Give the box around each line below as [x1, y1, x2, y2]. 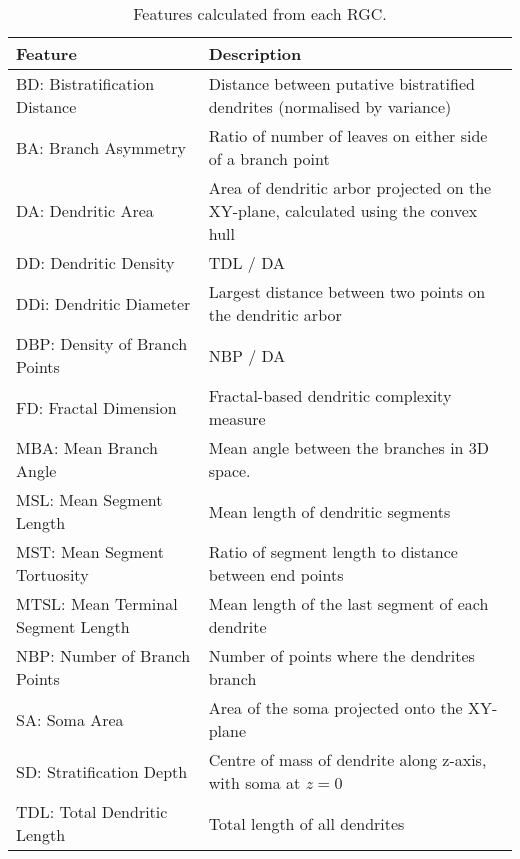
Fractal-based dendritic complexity [208, 384, 452, 407]
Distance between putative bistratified [208, 72, 475, 95]
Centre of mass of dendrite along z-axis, [208, 748, 487, 771]
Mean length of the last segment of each [208, 592, 489, 615]
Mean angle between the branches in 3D [208, 436, 490, 459]
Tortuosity [16, 563, 89, 586]
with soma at [208, 771, 301, 794]
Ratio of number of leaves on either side [208, 124, 488, 147]
